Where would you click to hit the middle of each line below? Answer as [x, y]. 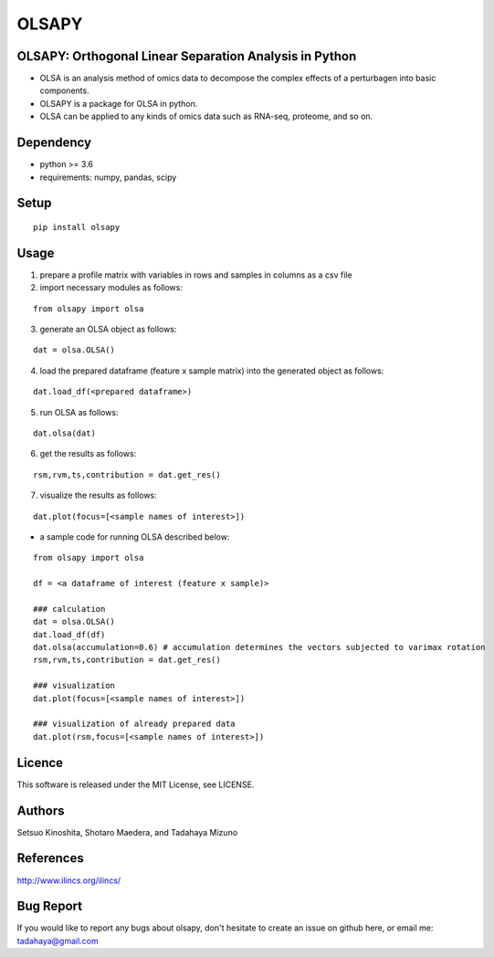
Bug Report [50, 906]
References [50, 858]
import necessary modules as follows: [111, 288]
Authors [41, 810]
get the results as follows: [88, 454]
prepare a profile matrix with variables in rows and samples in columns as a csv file [196, 275]
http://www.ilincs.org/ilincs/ [69, 880]
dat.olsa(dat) [64, 433]
